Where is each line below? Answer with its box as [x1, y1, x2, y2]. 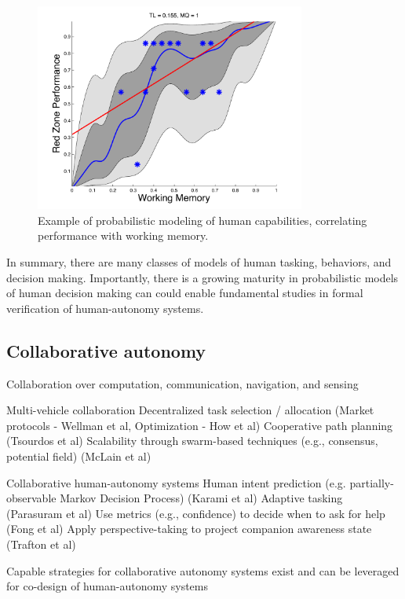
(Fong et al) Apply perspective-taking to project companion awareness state [6, 520, 372, 537]
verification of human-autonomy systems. [6, 299, 204, 316]
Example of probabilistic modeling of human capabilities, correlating [38, 211, 367, 228]
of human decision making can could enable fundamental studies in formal [6, 285, 363, 301]
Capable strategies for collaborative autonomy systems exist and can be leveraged [6, 562, 400, 579]
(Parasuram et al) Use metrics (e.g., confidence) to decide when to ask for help [6, 505, 385, 521]
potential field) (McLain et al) [6, 447, 151, 464]
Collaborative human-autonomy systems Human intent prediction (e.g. [6, 474, 346, 491]
